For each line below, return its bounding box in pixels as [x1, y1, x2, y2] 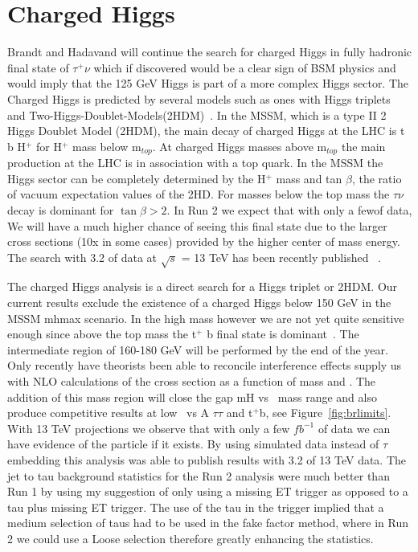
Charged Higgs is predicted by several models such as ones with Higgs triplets [7, 90, 391, 107]
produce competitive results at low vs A [7, 404, 210, 421]
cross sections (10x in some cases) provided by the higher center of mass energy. [7, 233, 400, 250]
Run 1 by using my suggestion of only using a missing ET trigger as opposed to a [7, 483, 408, 500]
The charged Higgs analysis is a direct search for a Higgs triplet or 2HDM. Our [7, 278, 398, 295]
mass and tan [276, 170, 342, 186]
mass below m [72, 137, 141, 154]
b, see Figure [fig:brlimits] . [259, 404, 391, 421]
